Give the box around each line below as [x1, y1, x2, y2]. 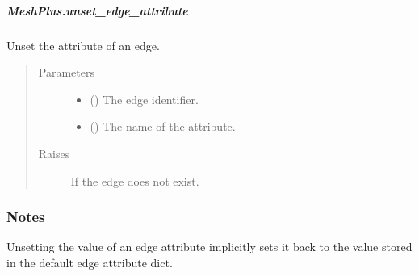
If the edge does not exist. [70, 172, 199, 189]
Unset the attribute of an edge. [6, 36, 160, 53]
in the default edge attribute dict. [6, 253, 173, 270]
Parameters [38, 64, 94, 81]
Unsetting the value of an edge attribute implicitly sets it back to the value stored [6, 238, 413, 255]
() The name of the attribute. [90, 118, 236, 135]
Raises [38, 144, 70, 161]
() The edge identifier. [90, 90, 199, 107]
